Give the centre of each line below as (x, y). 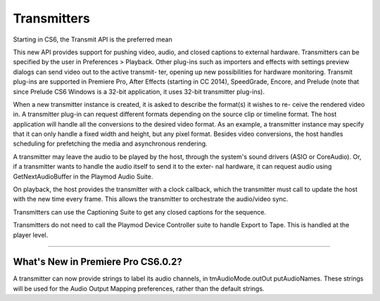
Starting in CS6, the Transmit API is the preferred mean (93, 39)
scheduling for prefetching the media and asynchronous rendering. (110, 143)
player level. (31, 235)
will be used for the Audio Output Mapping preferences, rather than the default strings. (139, 288)
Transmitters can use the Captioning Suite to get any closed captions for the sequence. (140, 212)
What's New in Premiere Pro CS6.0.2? (97, 262)
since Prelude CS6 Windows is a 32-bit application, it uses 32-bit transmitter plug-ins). (139, 91)
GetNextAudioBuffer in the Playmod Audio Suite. (83, 177)
